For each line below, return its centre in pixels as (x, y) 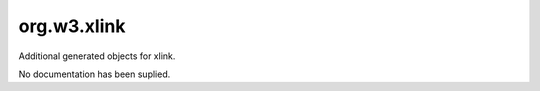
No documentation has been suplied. (94, 74)
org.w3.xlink (72, 26)
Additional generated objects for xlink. (97, 56)
